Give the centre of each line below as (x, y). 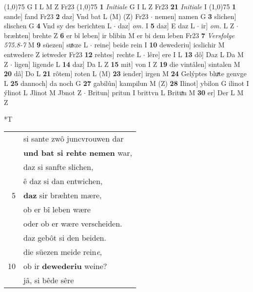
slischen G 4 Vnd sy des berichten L (58, 26)
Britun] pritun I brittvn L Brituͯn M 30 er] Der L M (166, 93)
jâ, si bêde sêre (49, 280)
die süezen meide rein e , (63, 252)
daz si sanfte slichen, (58, 167)
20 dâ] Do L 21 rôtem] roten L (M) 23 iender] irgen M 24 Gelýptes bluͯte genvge (125, 73)
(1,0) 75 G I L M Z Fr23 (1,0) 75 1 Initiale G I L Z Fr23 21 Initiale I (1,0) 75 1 (120, 6)
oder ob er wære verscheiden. (73, 224)
